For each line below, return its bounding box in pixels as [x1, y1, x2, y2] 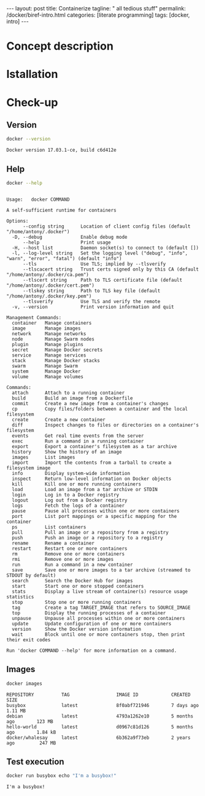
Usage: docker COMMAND [6, 196, 70, 203]
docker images [6, 680, 43, 687]
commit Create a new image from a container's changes [12, 400, 169, 406]
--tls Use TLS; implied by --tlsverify [22, 261, 166, 267]
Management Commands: [6, 314, 62, 320]
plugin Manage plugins [12, 341, 84, 347]
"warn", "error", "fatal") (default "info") [6, 255, 122, 261]
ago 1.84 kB [6, 729, 56, 735]
